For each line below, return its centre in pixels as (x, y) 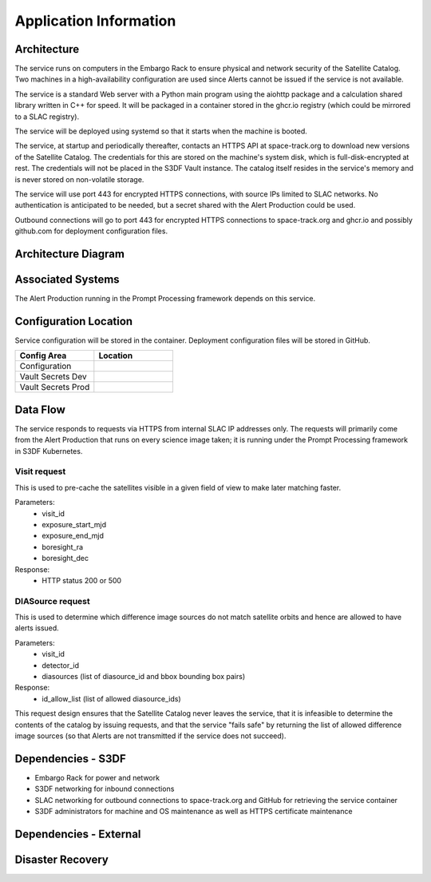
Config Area (43, 356)
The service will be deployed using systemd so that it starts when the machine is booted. (161, 131)
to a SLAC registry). (47, 117)
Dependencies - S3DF (71, 759)
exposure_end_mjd (73, 536)
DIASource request (53, 601)
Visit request (40, 471)
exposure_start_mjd (74, 524)
